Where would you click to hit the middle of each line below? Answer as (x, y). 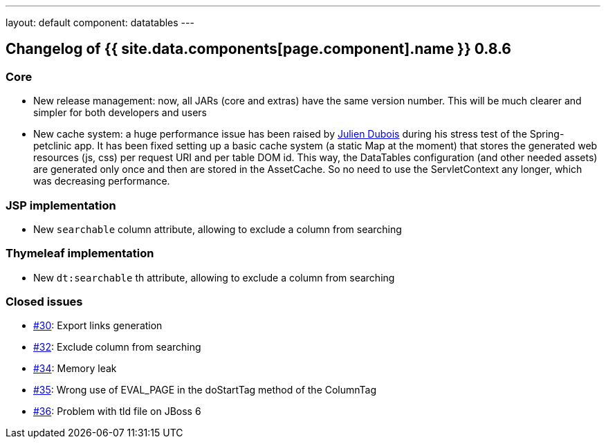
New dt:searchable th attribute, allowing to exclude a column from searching (214, 277)
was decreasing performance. (102, 181)
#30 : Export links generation (98, 326)
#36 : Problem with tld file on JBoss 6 (117, 411)
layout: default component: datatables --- (100, 22)
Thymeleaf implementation (80, 253)
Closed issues (44, 302)
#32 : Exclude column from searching (117, 347)
